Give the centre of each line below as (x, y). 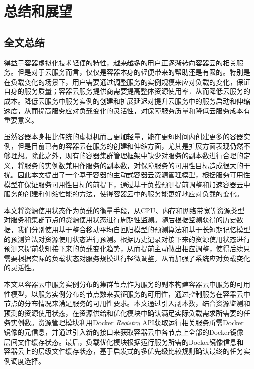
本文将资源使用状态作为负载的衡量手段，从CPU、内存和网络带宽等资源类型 (124, 210)
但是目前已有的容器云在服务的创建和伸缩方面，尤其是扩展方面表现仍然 (130, 146)
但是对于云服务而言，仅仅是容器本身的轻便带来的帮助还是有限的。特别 (130, 72)
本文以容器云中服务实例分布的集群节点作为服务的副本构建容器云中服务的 (120, 284)
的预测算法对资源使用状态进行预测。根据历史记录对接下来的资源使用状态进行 (127, 239)
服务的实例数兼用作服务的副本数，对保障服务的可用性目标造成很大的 (134, 165)
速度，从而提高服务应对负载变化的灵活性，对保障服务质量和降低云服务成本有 (127, 110)
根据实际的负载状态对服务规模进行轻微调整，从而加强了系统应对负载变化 (134, 258)
